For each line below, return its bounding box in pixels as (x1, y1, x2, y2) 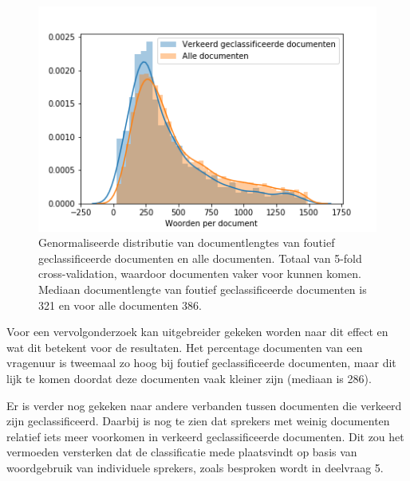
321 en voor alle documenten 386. (38, 296, 202, 313)
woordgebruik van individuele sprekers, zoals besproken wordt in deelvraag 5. (6, 459, 384, 475)
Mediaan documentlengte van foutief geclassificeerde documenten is (38, 281, 367, 298)
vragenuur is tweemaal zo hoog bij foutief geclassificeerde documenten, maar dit (6, 354, 396, 371)
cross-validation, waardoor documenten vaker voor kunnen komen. (38, 265, 361, 282)
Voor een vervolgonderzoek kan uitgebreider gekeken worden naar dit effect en (6, 323, 388, 340)
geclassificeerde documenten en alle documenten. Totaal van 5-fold (38, 249, 362, 266)
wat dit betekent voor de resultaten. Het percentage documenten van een (6, 338, 363, 355)
